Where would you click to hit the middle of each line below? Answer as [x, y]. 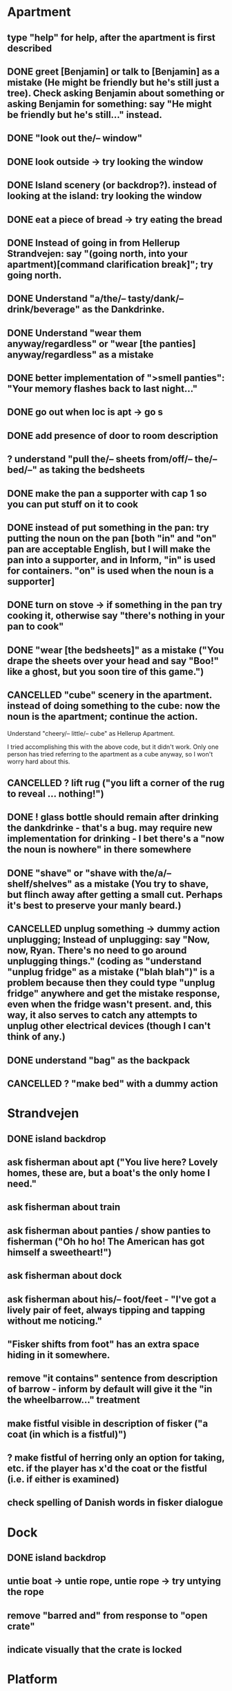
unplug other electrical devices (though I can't [109, 1026]
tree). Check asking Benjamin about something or [116, 93]
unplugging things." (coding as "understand [105, 961]
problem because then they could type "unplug [111, 983]
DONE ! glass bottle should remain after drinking [113, 818]
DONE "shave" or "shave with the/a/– [89, 873]
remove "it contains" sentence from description [113, 1379]
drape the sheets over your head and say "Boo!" [113, 661]
